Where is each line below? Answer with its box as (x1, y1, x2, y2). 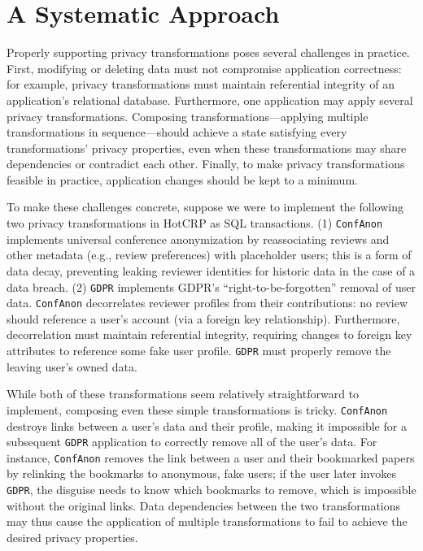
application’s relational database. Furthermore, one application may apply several (7, 91, 413, 108)
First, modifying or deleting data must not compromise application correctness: (7, 59, 402, 76)
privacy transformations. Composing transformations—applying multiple (7, 107, 368, 124)
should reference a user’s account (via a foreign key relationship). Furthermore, (7, 310, 400, 327)
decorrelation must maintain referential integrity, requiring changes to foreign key (7, 326, 412, 343)
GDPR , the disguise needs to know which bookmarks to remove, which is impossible (7, 481, 416, 497)
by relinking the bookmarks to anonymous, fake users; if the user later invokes (7, 465, 396, 482)
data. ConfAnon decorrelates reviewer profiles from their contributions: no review (7, 294, 408, 311)
